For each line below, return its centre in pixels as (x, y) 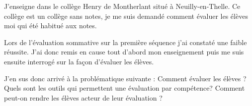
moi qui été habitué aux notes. (50, 26)
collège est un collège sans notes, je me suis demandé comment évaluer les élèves (126, 16)
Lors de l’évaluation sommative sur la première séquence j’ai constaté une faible (126, 42)
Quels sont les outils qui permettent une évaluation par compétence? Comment (125, 88)
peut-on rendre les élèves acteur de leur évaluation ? (83, 97)
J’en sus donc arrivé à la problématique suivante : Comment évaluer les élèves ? (125, 78)
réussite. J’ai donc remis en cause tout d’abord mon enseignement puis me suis (124, 52)
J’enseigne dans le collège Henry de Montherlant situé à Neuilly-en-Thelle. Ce (122, 6)
